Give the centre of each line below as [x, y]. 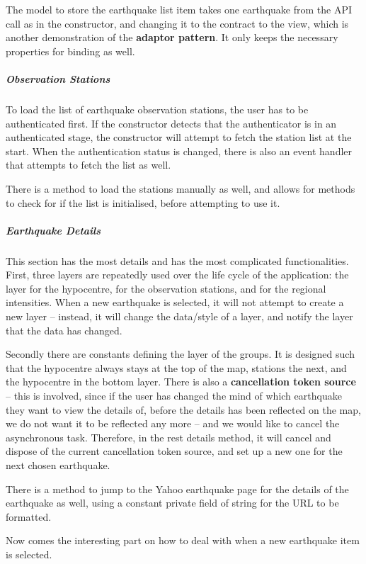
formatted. [29, 516]
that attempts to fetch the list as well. [88, 165]
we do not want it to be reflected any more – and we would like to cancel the [173, 423]
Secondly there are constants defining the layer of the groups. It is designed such [180, 354]
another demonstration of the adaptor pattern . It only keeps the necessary [172, 37]
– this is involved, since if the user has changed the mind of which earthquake [174, 395]
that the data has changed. [64, 330]
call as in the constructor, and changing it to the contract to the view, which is [177, 23]
